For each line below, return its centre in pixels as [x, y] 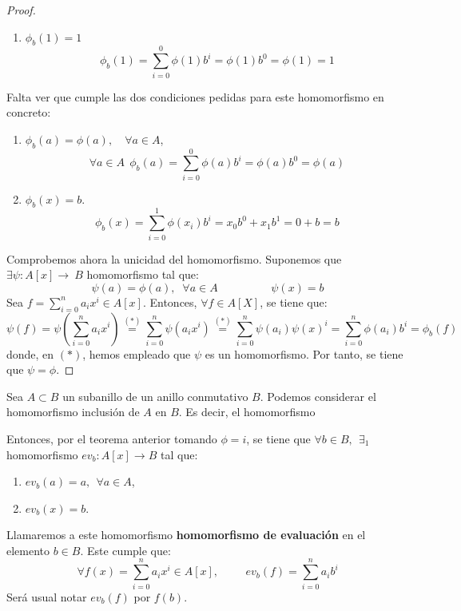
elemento [28, 550]
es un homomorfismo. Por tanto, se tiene [304, 353]
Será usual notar [47, 596]
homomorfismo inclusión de [73, 412]
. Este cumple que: [125, 550]
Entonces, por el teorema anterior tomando [112, 438]
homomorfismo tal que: [143, 274]
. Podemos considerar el [318, 396]
